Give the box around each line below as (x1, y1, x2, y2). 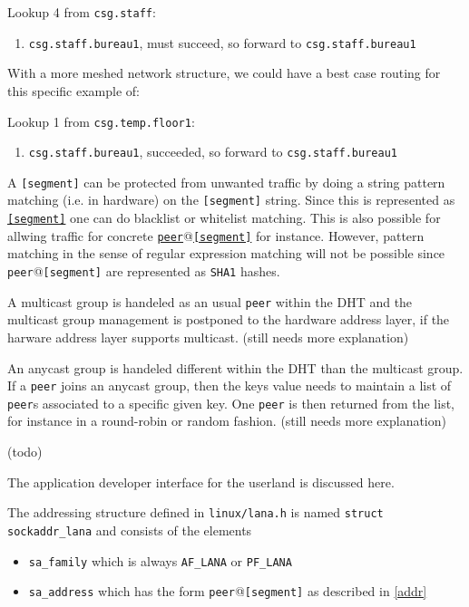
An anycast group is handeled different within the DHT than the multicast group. (7, 358, 464, 377)
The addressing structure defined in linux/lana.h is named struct (7, 503, 384, 522)
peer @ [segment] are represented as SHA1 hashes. (7, 262, 280, 281)
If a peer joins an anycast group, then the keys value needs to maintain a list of (7, 376, 452, 395)
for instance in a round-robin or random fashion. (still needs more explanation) (7, 411, 446, 430)
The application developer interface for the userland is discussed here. (7, 472, 395, 491)
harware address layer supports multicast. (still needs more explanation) (7, 327, 409, 346)
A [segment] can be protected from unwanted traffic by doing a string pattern (7, 172, 445, 191)
